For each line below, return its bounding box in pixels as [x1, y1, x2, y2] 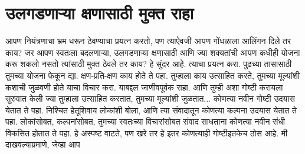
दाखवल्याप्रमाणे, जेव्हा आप [5, 138, 80, 150]
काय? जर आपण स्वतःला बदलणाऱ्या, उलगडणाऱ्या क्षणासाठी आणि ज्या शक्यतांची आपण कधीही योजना [5, 46, 300, 58]
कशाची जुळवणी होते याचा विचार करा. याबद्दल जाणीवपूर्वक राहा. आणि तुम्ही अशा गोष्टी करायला [5, 81, 283, 93]
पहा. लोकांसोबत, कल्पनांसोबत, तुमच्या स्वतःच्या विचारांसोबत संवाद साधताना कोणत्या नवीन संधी [5, 115, 285, 128]
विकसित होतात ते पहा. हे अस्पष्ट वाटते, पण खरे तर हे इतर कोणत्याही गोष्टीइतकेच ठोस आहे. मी [5, 126, 288, 139]
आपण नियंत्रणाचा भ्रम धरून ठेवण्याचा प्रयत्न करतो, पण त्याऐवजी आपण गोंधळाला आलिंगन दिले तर [5, 35, 291, 47]
